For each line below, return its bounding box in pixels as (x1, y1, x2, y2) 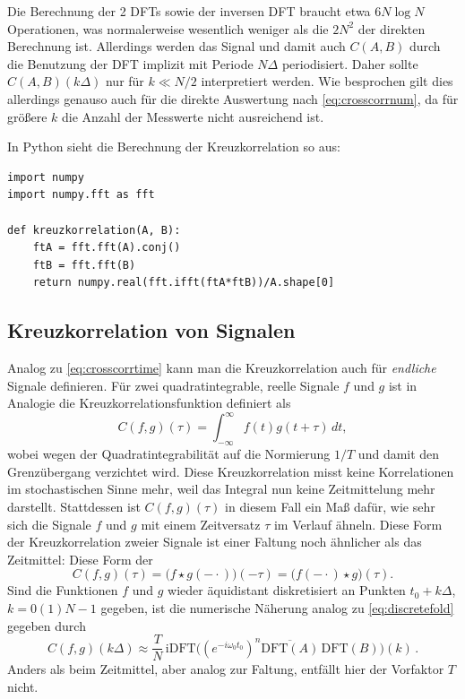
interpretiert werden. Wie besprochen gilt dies (201, 72, 453, 91)
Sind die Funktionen (7, 581, 118, 600)
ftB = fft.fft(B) (32, 258, 136, 272)
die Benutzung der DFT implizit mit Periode (7, 54, 254, 73)
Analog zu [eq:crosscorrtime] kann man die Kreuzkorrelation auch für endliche (7, 358, 436, 377)
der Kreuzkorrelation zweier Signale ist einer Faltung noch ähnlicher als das (7, 532, 422, 551)
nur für (105, 72, 144, 91)
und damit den (357, 444, 440, 463)
